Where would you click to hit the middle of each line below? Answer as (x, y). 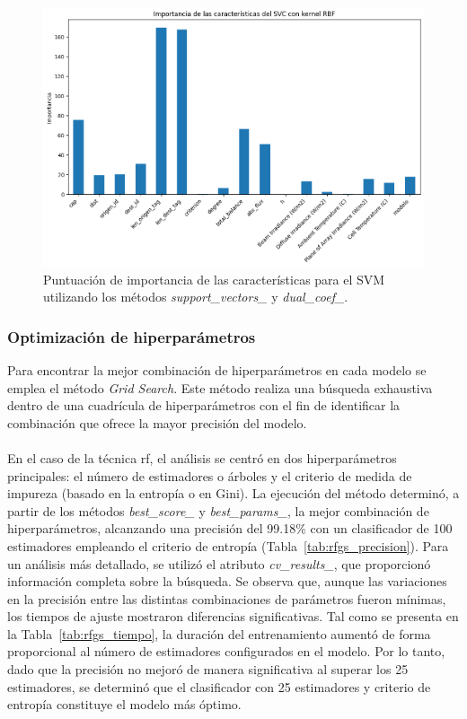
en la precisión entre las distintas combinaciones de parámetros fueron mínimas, (227, 598)
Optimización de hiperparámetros (132, 336)
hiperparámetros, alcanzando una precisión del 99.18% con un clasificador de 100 (230, 528)
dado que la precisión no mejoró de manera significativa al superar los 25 (208, 669)
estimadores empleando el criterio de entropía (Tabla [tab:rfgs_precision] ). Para (228, 545)
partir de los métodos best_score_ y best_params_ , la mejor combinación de (218, 510)
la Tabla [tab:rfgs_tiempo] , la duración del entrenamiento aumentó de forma (219, 633)
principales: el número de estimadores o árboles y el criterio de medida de (210, 475)
